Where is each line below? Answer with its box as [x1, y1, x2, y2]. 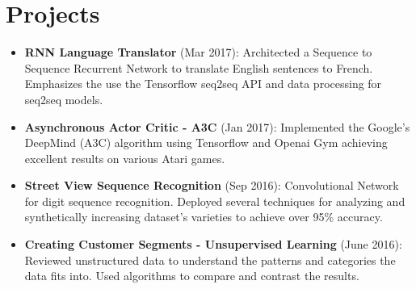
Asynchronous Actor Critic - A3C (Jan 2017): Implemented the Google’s [24, 118, 410, 135]
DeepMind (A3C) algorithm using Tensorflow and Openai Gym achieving [24, 134, 388, 151]
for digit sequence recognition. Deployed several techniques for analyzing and [24, 192, 405, 209]
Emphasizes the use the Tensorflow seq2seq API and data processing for [24, 75, 382, 92]
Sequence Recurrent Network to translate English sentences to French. [24, 59, 373, 76]
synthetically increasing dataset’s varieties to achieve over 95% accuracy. [24, 208, 383, 225]
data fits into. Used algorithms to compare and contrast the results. [24, 267, 359, 284]
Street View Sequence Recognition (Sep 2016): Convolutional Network [24, 177, 399, 194]
